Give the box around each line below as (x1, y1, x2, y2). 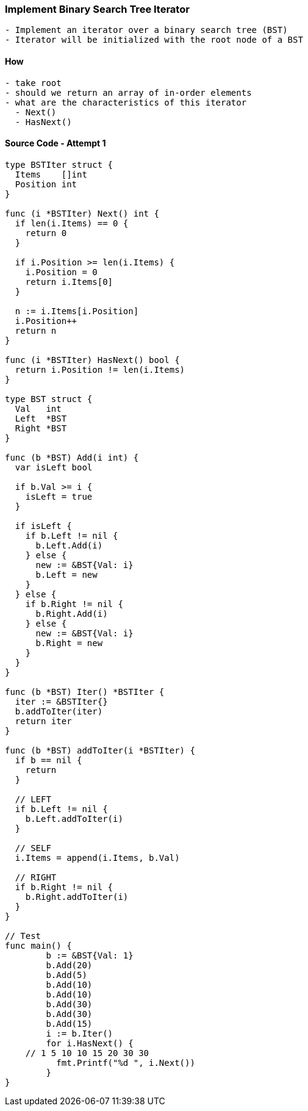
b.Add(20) (46, 960, 93, 970)
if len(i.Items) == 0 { (15, 218, 129, 228)
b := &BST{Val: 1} (46, 950, 134, 960)
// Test (5, 930, 41, 941)
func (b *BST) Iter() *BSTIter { (5, 686, 165, 697)
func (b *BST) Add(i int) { (5, 452, 139, 462)
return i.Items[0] (25, 276, 113, 287)
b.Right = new (35, 638, 103, 648)
